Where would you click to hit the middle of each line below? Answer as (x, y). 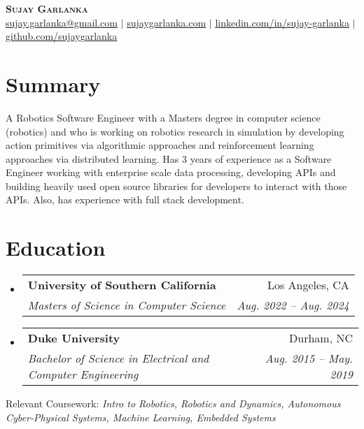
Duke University (74, 338)
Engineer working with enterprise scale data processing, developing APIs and (171, 172)
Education (56, 248)
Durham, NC (321, 338)
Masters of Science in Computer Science (127, 305)
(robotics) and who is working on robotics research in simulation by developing (175, 131)
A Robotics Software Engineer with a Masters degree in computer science (163, 117)
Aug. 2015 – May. (309, 358)
